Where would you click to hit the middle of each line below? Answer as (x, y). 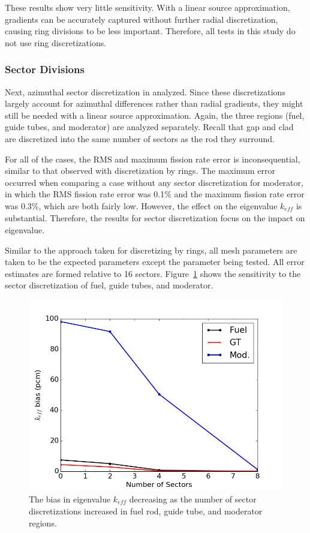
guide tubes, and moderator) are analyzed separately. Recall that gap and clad (149, 127)
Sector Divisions (45, 69)
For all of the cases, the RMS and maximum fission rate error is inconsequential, (153, 159)
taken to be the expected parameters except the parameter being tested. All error (155, 262)
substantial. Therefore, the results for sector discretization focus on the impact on (155, 218)
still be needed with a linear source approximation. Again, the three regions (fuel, (155, 115)
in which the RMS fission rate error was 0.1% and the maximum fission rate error (155, 194)
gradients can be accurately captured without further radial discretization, (142, 19)
